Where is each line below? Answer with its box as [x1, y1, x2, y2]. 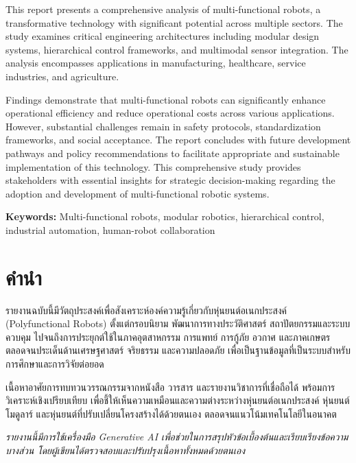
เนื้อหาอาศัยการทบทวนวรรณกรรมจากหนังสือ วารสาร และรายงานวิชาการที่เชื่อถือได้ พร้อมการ [5, 379, 335, 394]
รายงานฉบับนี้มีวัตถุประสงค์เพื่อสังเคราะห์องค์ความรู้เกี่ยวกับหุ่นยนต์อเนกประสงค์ [5, 302, 287, 317]
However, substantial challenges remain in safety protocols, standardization [5, 119, 321, 133]
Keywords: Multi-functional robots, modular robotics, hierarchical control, [5, 209, 324, 224]
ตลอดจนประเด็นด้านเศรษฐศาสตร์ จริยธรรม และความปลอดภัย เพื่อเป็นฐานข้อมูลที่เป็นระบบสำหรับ [5, 343, 351, 357]
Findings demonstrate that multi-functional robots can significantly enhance [5, 92, 326, 106]
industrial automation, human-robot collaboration [5, 222, 215, 237]
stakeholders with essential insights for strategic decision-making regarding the [5, 173, 335, 187]
